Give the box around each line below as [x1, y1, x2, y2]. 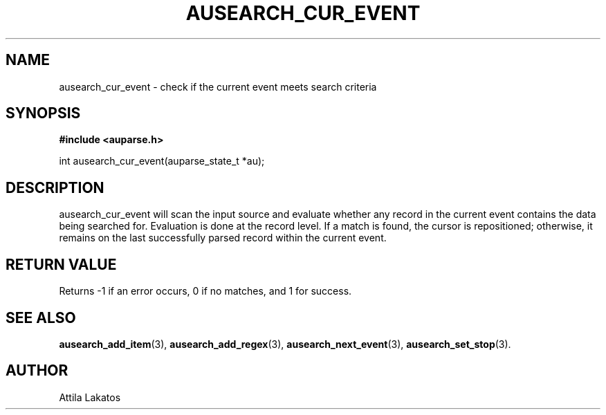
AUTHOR [6, 362, 68, 380]
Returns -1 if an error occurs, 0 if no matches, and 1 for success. [59, 285, 352, 297]
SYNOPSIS [6, 104, 81, 122]
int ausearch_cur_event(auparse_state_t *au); [59, 155, 265, 167]
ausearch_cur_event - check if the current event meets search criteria [59, 80, 377, 93]
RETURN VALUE [6, 255, 117, 273]
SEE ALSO [6, 308, 76, 326]
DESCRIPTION [6, 178, 104, 196]
